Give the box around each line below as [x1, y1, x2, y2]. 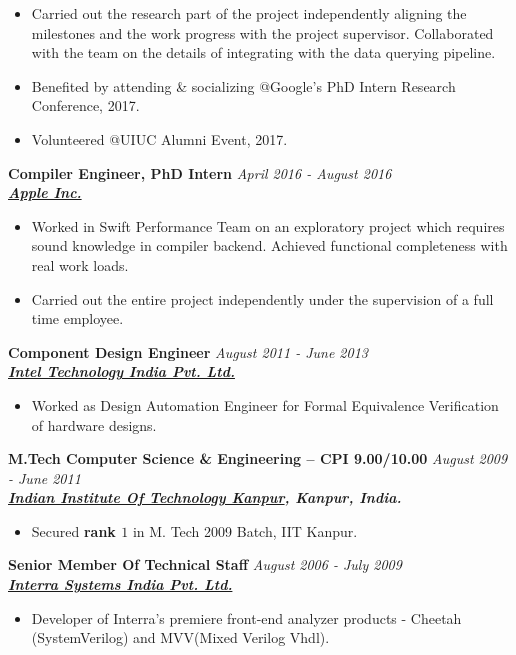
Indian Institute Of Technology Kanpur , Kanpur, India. [8, 487, 402, 508]
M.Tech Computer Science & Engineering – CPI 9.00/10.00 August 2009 [8, 448, 508, 469]
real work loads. [31, 254, 129, 275]
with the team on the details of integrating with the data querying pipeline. [31, 42, 496, 63]
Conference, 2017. [31, 95, 140, 116]
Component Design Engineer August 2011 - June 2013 [8, 341, 368, 362]
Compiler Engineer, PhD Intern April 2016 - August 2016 [8, 162, 392, 183]
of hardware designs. [31, 414, 157, 435]
